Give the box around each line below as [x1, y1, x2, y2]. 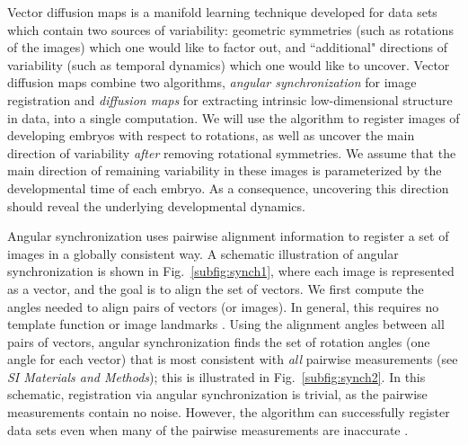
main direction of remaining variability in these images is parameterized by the [7, 161, 442, 180]
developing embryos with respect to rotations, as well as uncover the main [7, 126, 415, 145]
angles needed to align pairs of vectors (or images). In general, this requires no [7, 297, 439, 316]
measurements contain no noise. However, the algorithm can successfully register [7, 403, 450, 422]
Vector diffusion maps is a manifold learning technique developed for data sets [7, 3, 437, 21]
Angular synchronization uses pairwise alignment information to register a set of [7, 227, 449, 245]
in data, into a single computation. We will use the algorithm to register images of [7, 108, 460, 127]
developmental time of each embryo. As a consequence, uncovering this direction [7, 178, 449, 197]
